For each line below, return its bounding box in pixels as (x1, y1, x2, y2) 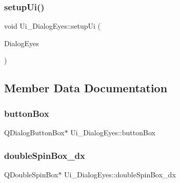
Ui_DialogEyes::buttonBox (70, 127, 155, 137)
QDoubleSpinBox (4, 169, 58, 179)
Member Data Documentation (4, 80, 168, 96)
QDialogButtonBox (4, 127, 65, 137)
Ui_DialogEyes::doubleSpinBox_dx (64, 169, 176, 179)
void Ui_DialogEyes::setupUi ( (4, 21, 101, 31)
